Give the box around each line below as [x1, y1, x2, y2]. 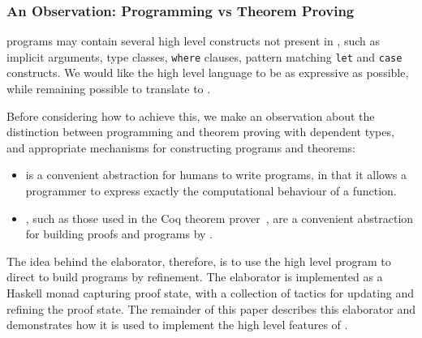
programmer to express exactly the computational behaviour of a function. [25, 182, 397, 199]
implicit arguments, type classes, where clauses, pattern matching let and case [6, 48, 403, 65]
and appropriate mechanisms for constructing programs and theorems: [6, 139, 356, 156]
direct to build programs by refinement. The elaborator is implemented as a [6, 268, 383, 285]
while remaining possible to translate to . [6, 80, 211, 97]
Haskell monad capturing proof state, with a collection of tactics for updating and [6, 285, 415, 301]
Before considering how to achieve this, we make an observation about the [6, 107, 375, 124]
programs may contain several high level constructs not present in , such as [6, 32, 380, 49]
